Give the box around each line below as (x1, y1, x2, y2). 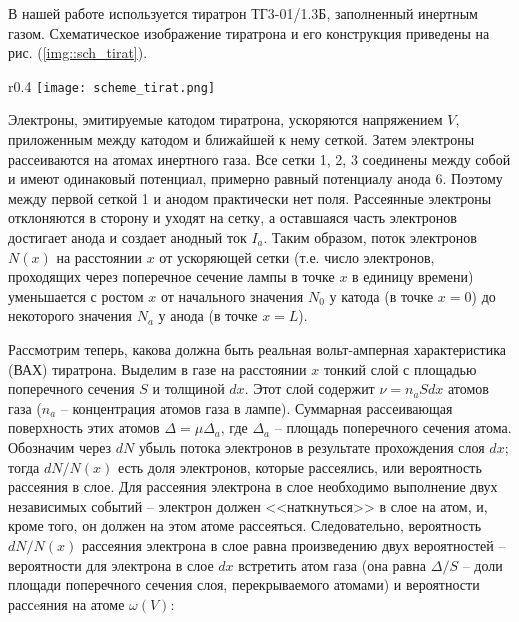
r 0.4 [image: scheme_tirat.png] (8, 75, 216, 96)
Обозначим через (8, 436, 112, 457)
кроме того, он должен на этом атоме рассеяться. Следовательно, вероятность (8, 515, 482, 536)
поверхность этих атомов (8, 417, 160, 438)
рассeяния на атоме (8, 593, 125, 614)
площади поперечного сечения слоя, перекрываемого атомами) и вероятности (8, 574, 480, 595)
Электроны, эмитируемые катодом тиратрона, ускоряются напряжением (8, 109, 443, 130)
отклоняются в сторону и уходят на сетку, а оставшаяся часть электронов (8, 207, 457, 228)
